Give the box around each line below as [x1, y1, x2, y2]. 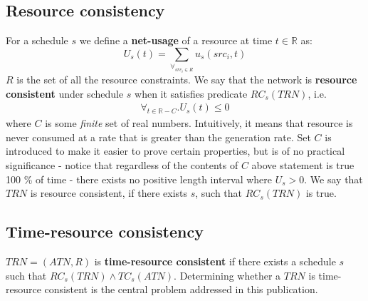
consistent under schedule [6, 86, 124, 101]
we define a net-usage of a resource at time [79, 33, 273, 48]
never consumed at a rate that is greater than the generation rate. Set [6, 129, 311, 144]
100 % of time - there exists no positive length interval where [6, 171, 273, 186]
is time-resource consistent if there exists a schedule [94, 253, 336, 268]
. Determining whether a [174, 267, 281, 282]
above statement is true [251, 157, 354, 172]
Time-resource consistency [6, 220, 204, 243]
